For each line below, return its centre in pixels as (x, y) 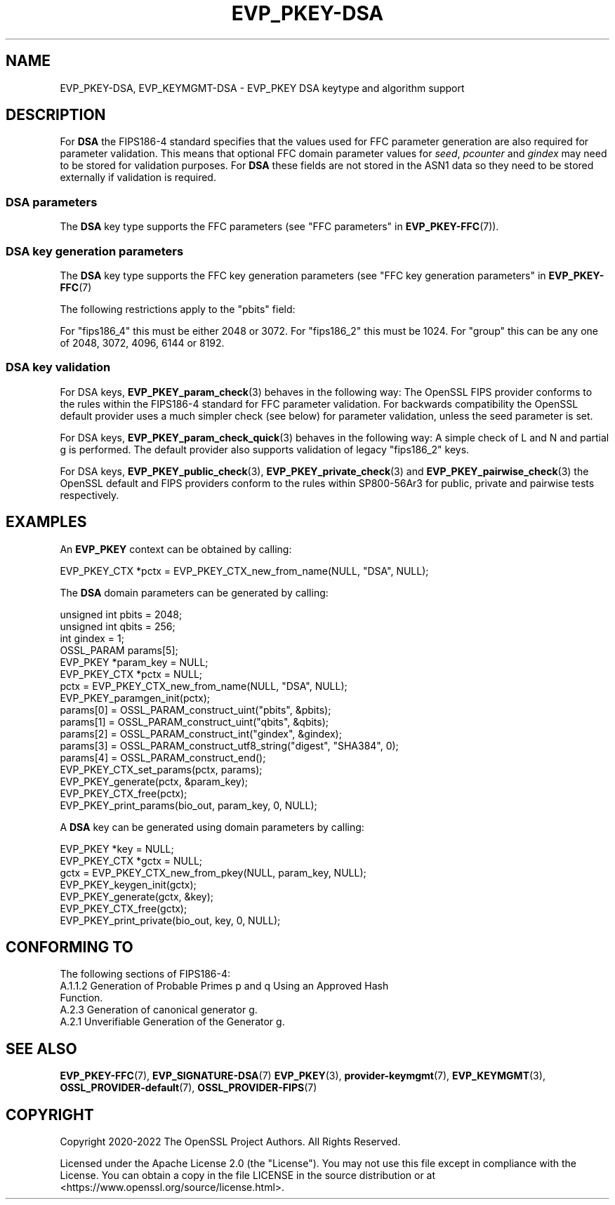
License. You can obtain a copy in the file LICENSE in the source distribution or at (248, 1176)
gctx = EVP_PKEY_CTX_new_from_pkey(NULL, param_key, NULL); (213, 872)
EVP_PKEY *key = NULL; (117, 848)
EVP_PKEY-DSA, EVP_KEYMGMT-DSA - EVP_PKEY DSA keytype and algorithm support (262, 88)
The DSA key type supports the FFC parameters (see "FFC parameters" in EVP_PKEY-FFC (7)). (279, 227)
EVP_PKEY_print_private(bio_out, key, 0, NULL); (170, 920)
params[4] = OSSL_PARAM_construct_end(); (163, 757)
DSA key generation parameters (95, 251)
